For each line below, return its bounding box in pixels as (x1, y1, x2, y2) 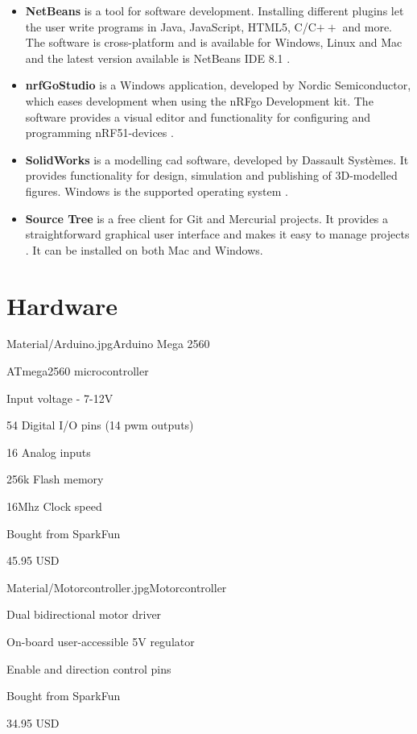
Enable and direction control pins (6, 660, 171, 677)
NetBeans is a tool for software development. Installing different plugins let (25, 2, 404, 19)
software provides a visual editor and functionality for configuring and (25, 108, 371, 125)
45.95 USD (6, 552, 60, 569)
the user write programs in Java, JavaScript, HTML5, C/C (25, 18, 316, 35)
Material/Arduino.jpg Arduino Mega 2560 (6, 335, 210, 352)
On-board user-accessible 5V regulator (6, 632, 195, 649)
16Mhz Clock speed (6, 498, 102, 514)
